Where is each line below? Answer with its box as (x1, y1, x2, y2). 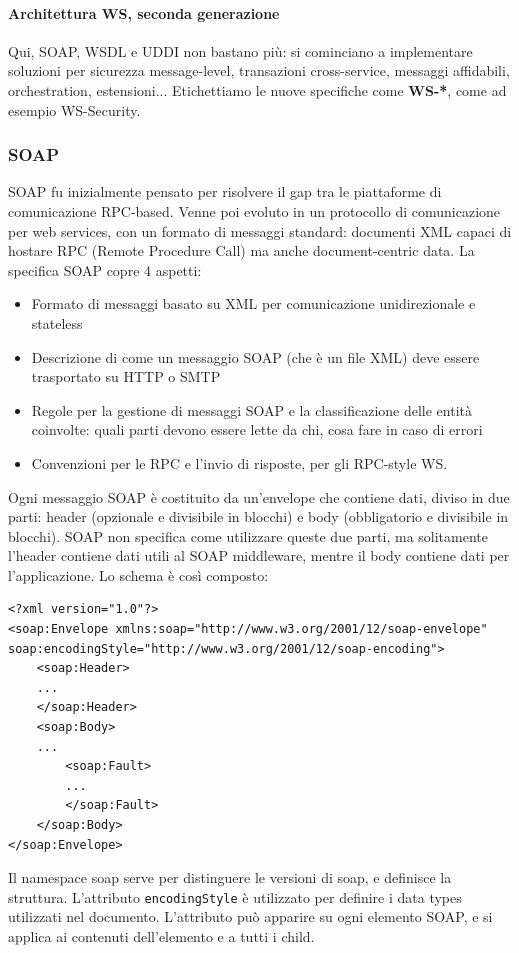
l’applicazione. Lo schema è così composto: (8, 564, 269, 585)
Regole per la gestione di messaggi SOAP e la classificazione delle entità (31, 399, 472, 420)
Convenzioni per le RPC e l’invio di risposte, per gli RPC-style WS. (31, 452, 448, 473)
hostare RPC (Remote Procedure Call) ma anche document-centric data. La (8, 240, 475, 261)
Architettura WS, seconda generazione (8, 2, 280, 23)
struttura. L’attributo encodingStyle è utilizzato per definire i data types (8, 886, 462, 907)
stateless (31, 312, 83, 333)
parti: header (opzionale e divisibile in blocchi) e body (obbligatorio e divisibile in (8, 506, 509, 527)
